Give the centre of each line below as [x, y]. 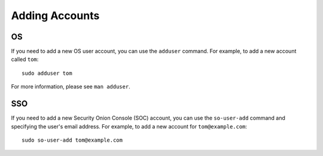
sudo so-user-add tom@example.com [72, 140]
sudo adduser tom [47, 73]
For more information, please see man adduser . [71, 87]
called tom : [25, 59]
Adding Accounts [55, 16]
